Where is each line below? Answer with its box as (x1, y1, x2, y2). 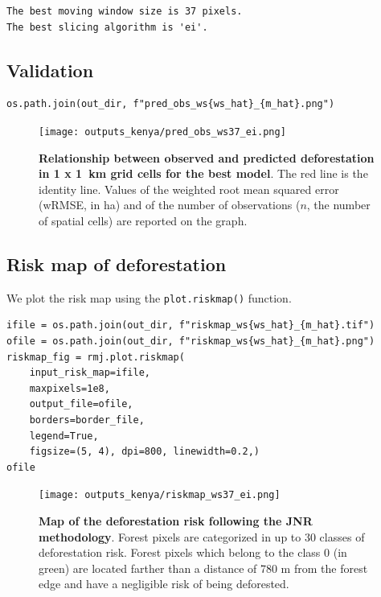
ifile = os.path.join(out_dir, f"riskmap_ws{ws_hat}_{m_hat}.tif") (6, 319, 375, 331)
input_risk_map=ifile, (29, 367, 150, 379)
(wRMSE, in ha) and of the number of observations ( (39, 196, 301, 213)
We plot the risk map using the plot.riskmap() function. (6, 289, 292, 306)
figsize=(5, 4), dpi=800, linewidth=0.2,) (29, 446, 260, 458)
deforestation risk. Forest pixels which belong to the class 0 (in (39, 544, 347, 561)
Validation (6, 57, 94, 82)
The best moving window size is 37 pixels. (6, 6, 243, 17)
